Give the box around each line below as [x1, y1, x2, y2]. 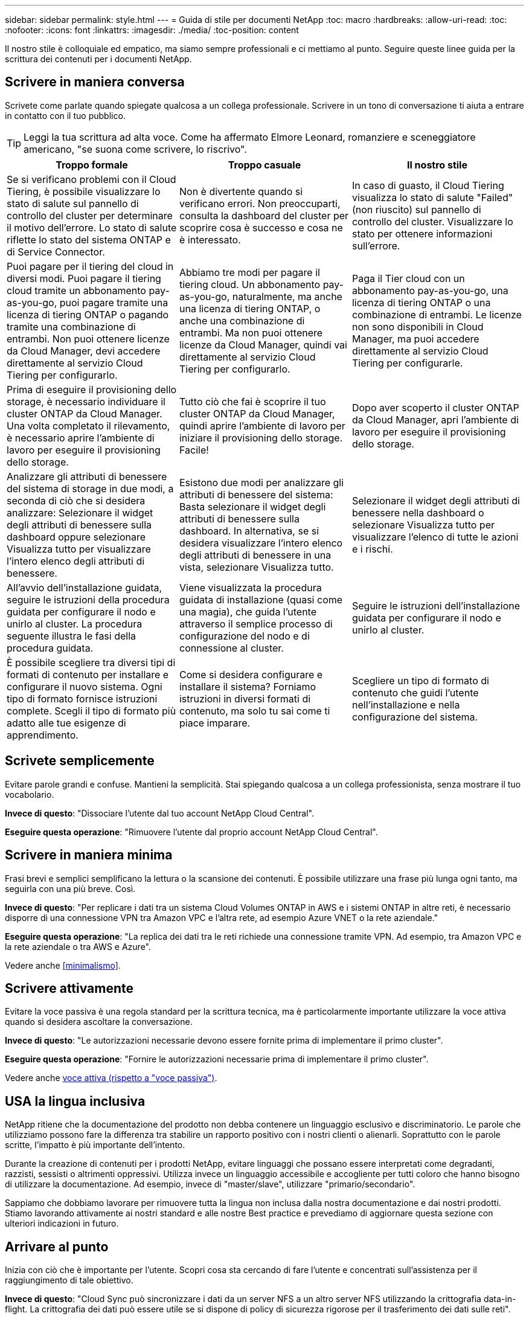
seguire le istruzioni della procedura [7, 593, 170, 606]
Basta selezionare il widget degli [179, 500, 326, 513]
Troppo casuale [228, 158, 301, 171]
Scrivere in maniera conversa [5, 74, 185, 90]
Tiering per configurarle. [351, 356, 463, 369]
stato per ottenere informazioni [351, 227, 493, 240]
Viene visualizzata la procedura [179, 581, 322, 594]
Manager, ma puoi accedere [351, 332, 479, 345]
